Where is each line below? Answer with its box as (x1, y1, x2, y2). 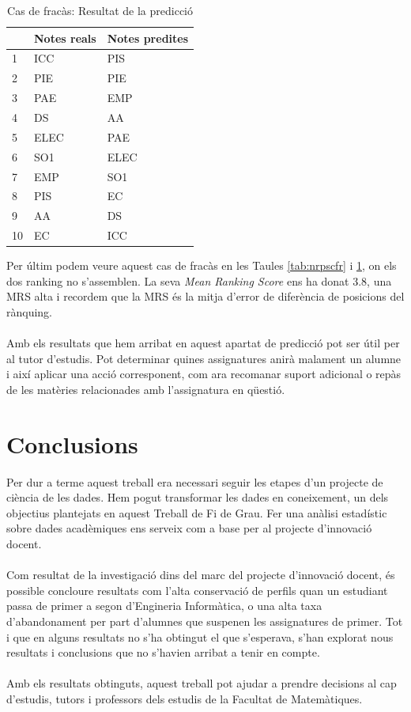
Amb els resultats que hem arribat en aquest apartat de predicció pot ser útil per (6, 335, 400, 351)
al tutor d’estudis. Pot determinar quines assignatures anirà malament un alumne (6, 350, 402, 366)
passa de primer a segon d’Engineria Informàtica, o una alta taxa (6, 597, 322, 614)
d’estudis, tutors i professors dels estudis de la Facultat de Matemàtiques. (6, 690, 363, 706)
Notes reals (34, 29, 96, 46)
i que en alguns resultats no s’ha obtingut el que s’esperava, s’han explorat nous (6, 628, 394, 645)
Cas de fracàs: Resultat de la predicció (7, 2, 194, 18)
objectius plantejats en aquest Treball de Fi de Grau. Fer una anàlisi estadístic (6, 504, 387, 521)
